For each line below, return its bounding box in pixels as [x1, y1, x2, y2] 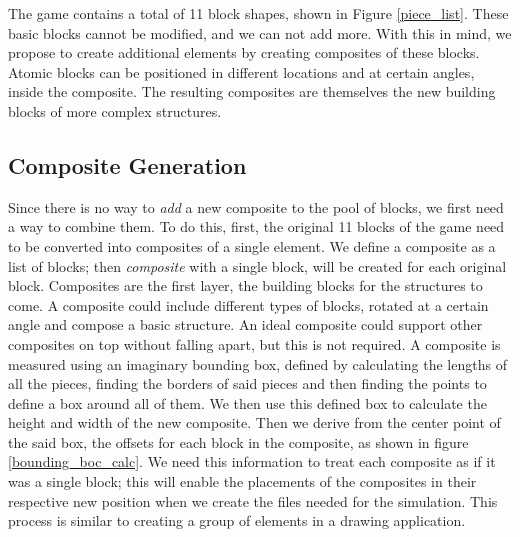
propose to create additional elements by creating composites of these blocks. [8, 42, 480, 63]
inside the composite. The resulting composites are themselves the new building [8, 81, 496, 102]
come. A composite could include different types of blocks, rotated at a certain [8, 294, 489, 315]
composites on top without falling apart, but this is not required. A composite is [8, 333, 501, 354]
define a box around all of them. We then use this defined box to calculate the [8, 392, 487, 413]
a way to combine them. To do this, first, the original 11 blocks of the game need [8, 216, 505, 237]
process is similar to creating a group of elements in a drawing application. [8, 510, 466, 531]
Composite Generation [8, 149, 247, 180]
